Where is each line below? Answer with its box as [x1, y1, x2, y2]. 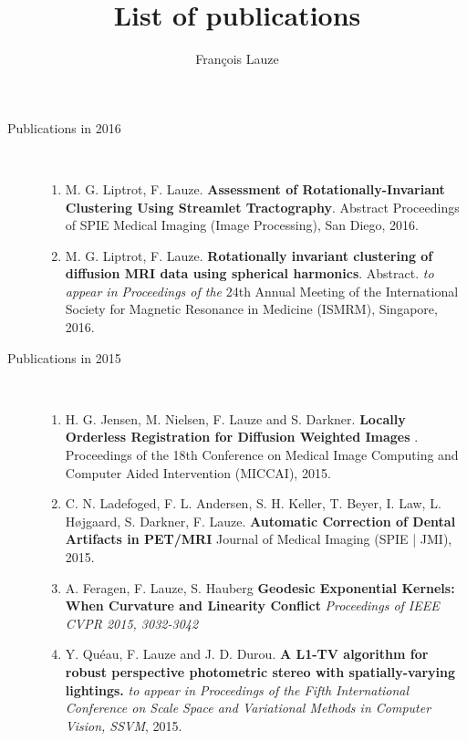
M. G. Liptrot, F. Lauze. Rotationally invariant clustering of [65, 245, 433, 265]
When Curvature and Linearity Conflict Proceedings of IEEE [65, 596, 440, 615]
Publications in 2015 [7, 348, 121, 367]
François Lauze [195, 49, 279, 68]
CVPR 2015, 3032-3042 [65, 613, 199, 632]
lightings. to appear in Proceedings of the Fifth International [65, 680, 410, 699]
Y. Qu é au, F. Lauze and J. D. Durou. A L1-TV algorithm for [65, 644, 429, 663]
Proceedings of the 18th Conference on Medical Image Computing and [65, 445, 459, 464]
